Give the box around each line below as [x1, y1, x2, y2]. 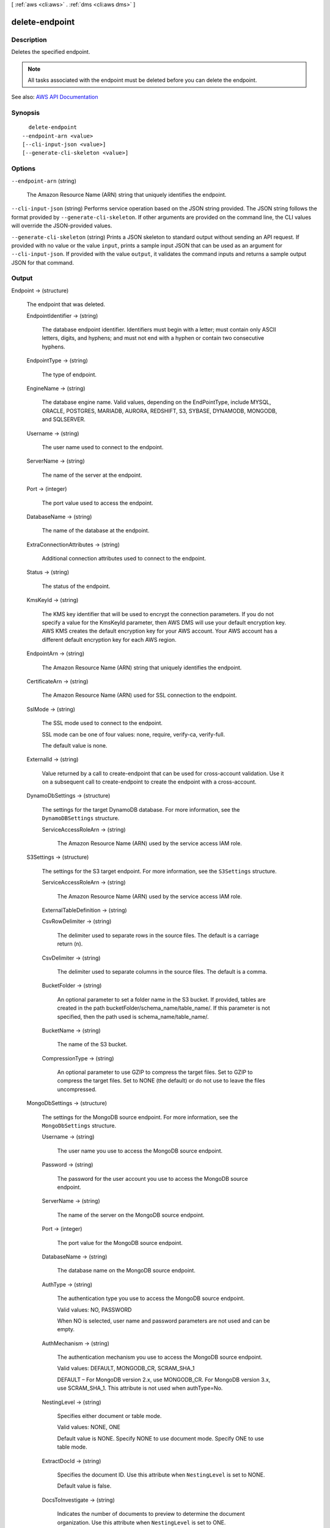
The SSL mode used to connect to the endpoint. [42, 719, 163, 727]
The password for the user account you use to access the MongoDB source [57, 1175, 248, 1182]
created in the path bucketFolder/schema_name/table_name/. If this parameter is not [57, 1004, 270, 1012]
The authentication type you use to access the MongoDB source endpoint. [57, 1295, 245, 1302]
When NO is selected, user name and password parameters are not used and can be [57, 1317, 270, 1324]
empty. [57, 1326, 75, 1333]
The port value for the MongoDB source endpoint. [57, 1239, 183, 1246]
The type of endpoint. [42, 370, 97, 378]
